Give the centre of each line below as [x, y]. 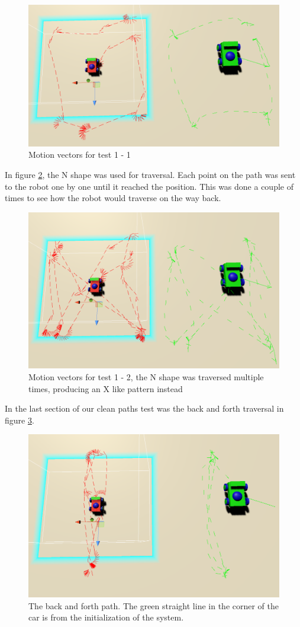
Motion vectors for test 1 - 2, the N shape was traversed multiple [146, 377]
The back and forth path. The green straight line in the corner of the [154, 605]
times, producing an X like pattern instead [106, 388]
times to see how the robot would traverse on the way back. [113, 198]
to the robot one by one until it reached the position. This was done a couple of [149, 186]
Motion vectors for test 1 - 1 [80, 155]
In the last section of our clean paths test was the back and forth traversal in [144, 408]
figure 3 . [20, 420]
